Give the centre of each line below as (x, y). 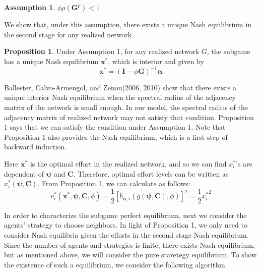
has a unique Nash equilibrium (51, 61)
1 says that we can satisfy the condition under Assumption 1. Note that (115, 127)
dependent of (24, 173)
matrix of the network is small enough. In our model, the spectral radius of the (126, 107)
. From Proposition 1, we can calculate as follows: (114, 183)
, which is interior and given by (156, 61)
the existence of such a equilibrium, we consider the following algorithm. (116, 264)
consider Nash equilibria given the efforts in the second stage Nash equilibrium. (126, 235)
